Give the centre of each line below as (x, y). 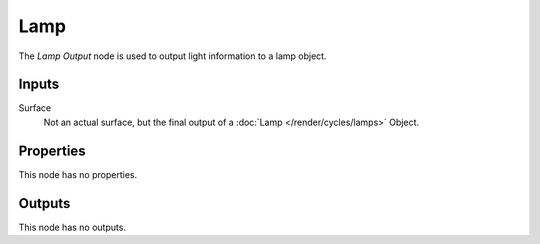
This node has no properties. (78, 174)
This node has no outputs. (72, 227)
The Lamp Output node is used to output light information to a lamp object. (172, 56)
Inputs (39, 84)
